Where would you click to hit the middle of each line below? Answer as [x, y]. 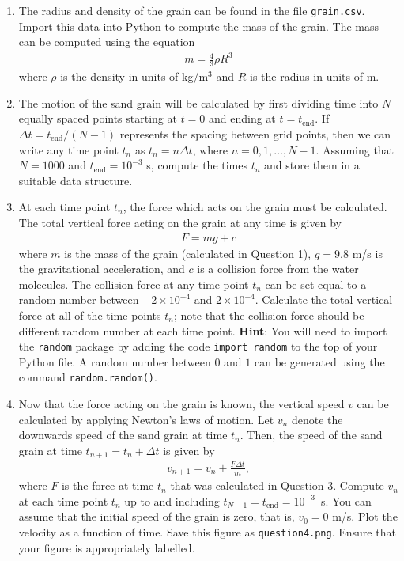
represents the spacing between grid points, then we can [255, 133]
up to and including [172, 500]
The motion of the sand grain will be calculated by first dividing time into [198, 102]
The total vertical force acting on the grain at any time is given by [180, 222]
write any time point [68, 149]
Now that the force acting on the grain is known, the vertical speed [181, 404]
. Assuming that [355, 149]
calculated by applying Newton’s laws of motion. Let [146, 419]
